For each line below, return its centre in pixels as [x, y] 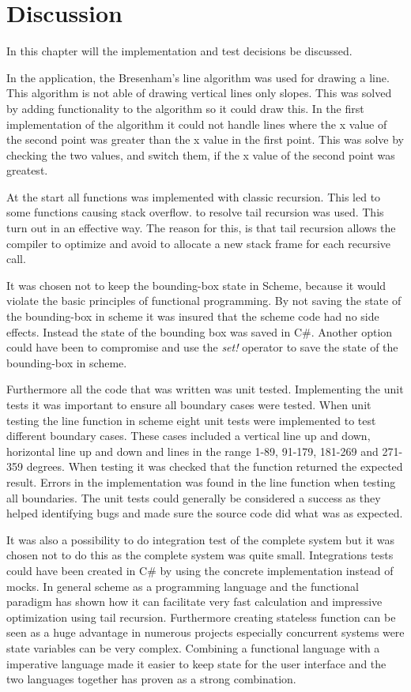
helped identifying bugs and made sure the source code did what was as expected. [205, 513]
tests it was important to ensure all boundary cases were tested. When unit [189, 404]
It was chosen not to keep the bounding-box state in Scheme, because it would [196, 285]
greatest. [27, 170]
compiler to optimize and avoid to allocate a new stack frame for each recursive [199, 243]
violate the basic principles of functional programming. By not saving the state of [204, 301]
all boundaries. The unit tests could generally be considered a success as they [194, 497]
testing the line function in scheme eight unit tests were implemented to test [191, 420]
